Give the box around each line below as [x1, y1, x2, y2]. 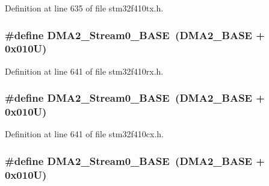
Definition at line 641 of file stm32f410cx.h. [5, 128, 164, 140]
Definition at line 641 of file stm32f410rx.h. [5, 64, 164, 77]
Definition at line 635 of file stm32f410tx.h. [5, 2, 164, 14]
